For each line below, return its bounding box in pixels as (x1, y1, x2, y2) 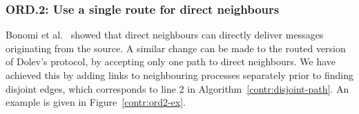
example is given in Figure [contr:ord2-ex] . (6, 95, 186, 109)
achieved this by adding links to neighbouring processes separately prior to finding (6, 68, 353, 82)
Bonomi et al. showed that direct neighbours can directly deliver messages (6, 27, 324, 42)
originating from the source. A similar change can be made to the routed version (6, 41, 346, 55)
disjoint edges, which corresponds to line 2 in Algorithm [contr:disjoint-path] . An (6, 81, 349, 95)
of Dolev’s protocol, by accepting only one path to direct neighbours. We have (6, 54, 336, 69)
